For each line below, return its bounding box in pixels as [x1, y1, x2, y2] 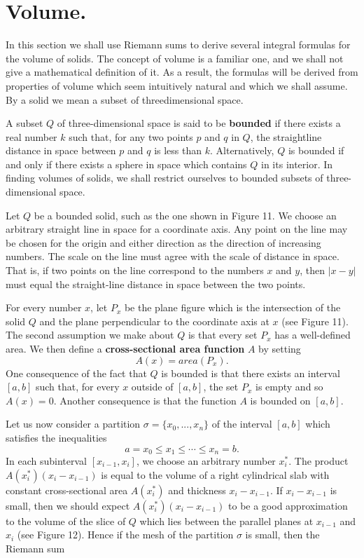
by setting [258, 341, 301, 355]
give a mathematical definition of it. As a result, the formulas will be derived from [6, 64, 358, 79]
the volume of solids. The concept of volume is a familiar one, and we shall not [6, 50, 344, 65]
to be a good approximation [228, 498, 348, 512]
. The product [288, 454, 349, 468]
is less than [154, 143, 202, 158]
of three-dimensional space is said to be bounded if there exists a [57, 116, 341, 130]
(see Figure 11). [281, 313, 349, 328]
